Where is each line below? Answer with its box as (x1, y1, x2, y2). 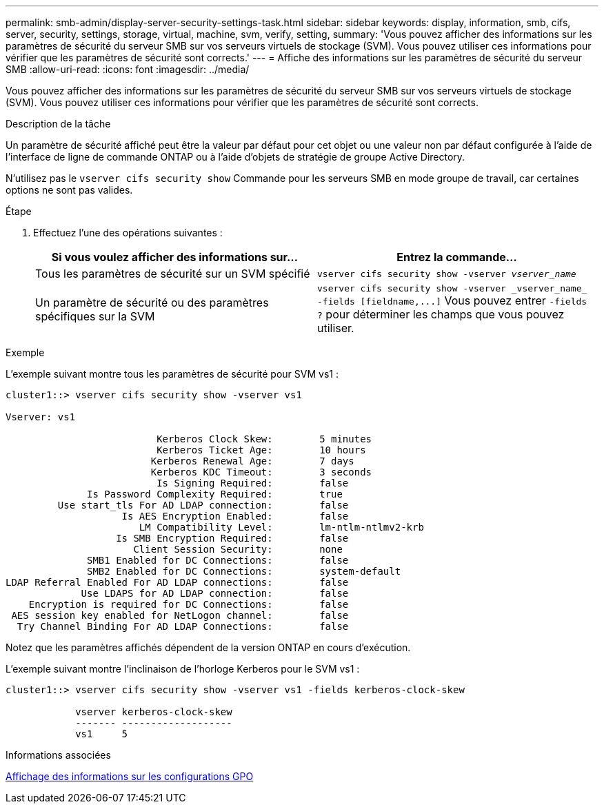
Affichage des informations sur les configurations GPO (6, 770, 254, 782)
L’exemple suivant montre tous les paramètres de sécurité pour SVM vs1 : (6, 368, 339, 380)
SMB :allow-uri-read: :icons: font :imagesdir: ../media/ (6, 63, 250, 75)
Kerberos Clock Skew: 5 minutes (157, 433, 372, 444)
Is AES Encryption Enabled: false (121, 511, 349, 522)
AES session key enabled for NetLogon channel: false (11, 610, 349, 621)
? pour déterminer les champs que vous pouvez (317, 307, 565, 321)
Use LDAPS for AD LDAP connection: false (81, 588, 349, 599)
